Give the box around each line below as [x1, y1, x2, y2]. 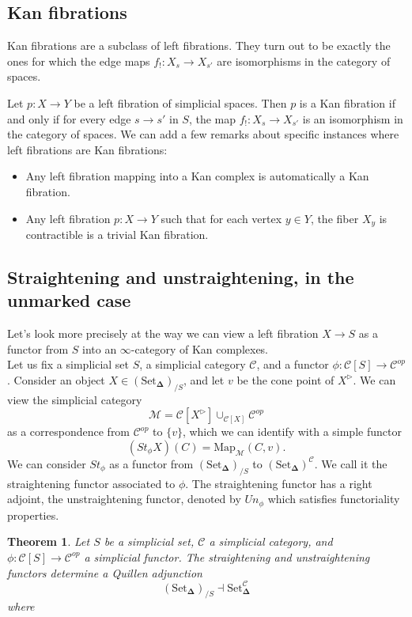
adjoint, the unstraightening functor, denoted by [7, 490, 241, 507]
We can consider [7, 455, 86, 471]
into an [82, 340, 117, 357]
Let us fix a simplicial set [7, 356, 130, 373]
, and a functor [256, 356, 329, 373]
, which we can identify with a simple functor [182, 423, 402, 440]
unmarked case [7, 288, 131, 312]
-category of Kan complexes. [130, 340, 269, 357]
